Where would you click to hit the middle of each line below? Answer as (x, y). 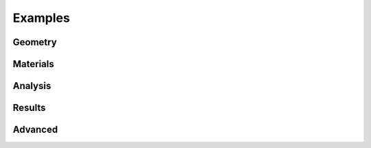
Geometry (35, 42)
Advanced (35, 130)
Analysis (32, 86)
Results (29, 108)
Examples (41, 18)
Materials (33, 64)
